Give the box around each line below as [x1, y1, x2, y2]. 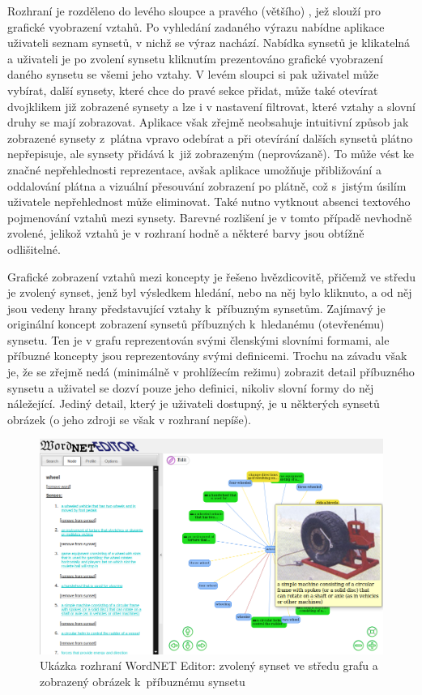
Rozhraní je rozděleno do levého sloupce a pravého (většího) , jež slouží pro [7, 2, 382, 19]
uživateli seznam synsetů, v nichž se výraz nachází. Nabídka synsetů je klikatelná [7, 34, 411, 51]
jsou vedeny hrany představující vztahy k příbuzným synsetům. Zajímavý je [7, 299, 386, 316]
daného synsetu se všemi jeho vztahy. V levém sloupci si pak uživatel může [7, 66, 379, 83]
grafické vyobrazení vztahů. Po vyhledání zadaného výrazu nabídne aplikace [7, 18, 385, 35]
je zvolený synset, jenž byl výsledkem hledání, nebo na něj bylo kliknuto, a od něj [7, 284, 412, 301]
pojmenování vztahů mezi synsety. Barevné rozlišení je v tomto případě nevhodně [7, 208, 412, 225]
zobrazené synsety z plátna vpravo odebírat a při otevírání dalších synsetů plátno [7, 129, 413, 146]
